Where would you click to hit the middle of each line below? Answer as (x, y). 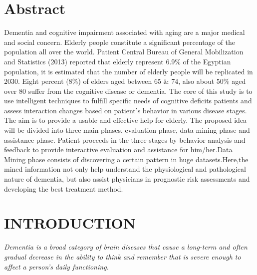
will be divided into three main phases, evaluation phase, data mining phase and (127, 130)
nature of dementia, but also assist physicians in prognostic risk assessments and (127, 179)
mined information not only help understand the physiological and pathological (125, 169)
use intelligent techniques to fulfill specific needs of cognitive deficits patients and (128, 101)
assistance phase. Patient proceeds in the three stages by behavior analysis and (125, 139)
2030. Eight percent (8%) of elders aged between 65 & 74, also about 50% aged (125, 81)
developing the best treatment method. (64, 188)
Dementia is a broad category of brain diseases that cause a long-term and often (126, 247)
